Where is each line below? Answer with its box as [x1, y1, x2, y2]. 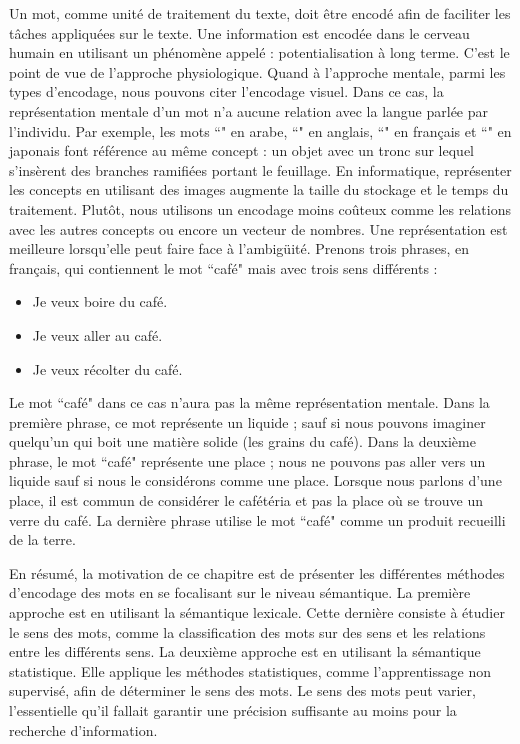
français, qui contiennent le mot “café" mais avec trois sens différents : [9, 257, 438, 278]
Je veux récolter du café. [32, 358, 183, 379]
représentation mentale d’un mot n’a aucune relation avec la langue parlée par [9, 100, 488, 121]
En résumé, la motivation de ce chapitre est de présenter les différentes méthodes [9, 562, 505, 583]
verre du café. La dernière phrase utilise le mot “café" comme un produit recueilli [9, 509, 506, 530]
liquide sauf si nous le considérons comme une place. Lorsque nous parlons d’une [9, 470, 502, 491]
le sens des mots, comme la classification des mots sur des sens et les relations [9, 621, 486, 642]
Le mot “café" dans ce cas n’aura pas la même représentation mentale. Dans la [9, 392, 490, 413]
